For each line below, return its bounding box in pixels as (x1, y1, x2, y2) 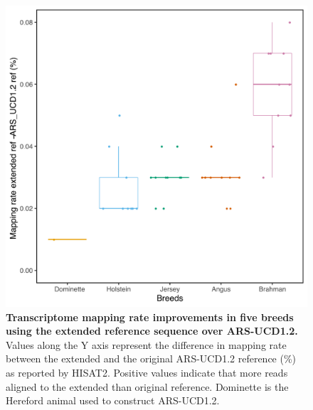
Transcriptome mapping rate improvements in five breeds (6, 309, 294, 324)
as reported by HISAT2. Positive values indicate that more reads (6, 365, 288, 379)
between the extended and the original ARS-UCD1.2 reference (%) (6, 351, 297, 366)
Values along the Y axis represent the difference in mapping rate (6, 337, 287, 352)
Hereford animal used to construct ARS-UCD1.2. (6, 393, 220, 408)
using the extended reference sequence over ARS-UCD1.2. (6, 323, 298, 338)
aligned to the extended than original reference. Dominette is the (6, 379, 289, 394)
